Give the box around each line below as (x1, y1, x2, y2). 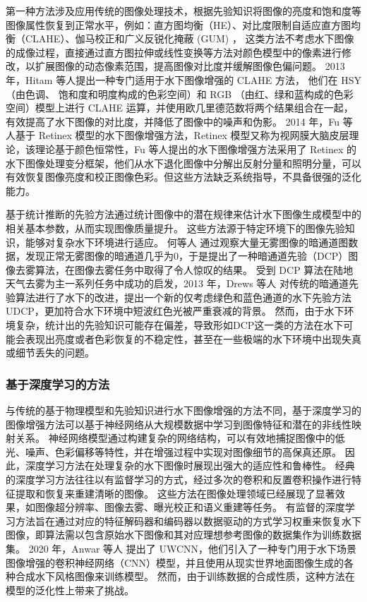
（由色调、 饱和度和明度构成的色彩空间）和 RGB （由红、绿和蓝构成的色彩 (6, 86, 354, 101)
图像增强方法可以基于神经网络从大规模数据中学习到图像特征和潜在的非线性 (6, 416, 351, 431)
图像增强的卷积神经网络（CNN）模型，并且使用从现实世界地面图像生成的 (6, 555, 344, 570)
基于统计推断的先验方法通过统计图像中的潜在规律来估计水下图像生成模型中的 (6, 207, 361, 222)
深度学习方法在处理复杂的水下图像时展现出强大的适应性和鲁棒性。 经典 (25, 458, 355, 473)
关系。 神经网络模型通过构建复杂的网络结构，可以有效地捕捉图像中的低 (15, 431, 345, 445)
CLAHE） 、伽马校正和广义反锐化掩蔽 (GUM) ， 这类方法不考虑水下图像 (25, 31, 354, 46)
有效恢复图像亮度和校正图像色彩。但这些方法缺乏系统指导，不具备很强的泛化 (6, 169, 361, 184)
